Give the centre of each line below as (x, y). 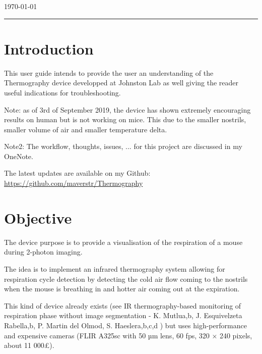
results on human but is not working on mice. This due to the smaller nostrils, (125, 119)
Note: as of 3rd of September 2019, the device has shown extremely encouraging (127, 109)
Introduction (49, 48)
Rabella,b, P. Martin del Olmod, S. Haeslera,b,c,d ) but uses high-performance (125, 325)
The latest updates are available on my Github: (77, 173)
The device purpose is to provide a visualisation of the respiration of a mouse (123, 242)
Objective (38, 217)
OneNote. (19, 156)
